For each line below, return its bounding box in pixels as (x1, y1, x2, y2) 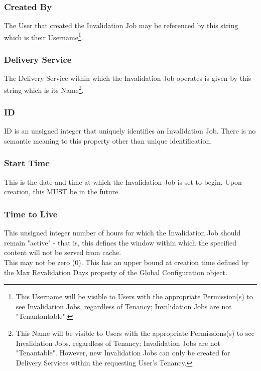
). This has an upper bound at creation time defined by (78, 257, 249, 267)
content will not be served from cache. (4, 247, 121, 258)
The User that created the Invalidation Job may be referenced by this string (4, 20, 238, 31)
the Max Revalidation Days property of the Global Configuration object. (4, 267, 227, 277)
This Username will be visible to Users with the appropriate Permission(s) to (16, 291, 253, 302)
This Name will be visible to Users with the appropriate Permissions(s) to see (16, 327, 254, 338)
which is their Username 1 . (4, 30, 83, 42)
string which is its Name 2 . (4, 83, 84, 95)
